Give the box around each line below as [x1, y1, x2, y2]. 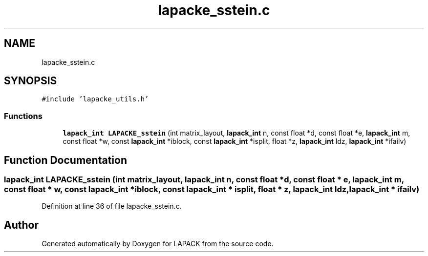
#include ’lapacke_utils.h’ [42, 95, 149, 103]
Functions [4, 111, 43, 121]
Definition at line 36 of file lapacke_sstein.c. [42, 202, 182, 211]
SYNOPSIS [4, 75, 57, 87]
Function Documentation [4, 154, 127, 166]
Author [4, 218, 39, 231]
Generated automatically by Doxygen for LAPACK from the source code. [42, 239, 274, 248]
